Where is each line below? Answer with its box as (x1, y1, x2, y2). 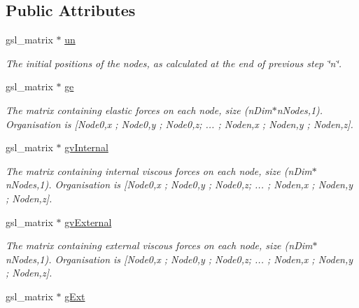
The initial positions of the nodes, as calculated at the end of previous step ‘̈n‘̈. (6, 55, 342, 70)
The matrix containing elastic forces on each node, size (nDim (6, 102, 272, 117)
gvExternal (64, 214, 112, 229)
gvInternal (64, 140, 108, 155)
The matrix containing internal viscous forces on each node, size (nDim (6, 163, 312, 178)
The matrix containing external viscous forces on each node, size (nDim (6, 238, 313, 253)
